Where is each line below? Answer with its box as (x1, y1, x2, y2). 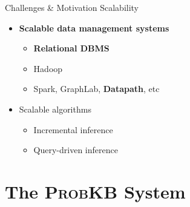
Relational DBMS (33, 42, 110, 54)
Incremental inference (33, 123, 113, 136)
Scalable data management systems (19, 21, 169, 34)
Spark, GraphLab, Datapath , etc (33, 82, 160, 95)
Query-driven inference (33, 143, 118, 156)
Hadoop (33, 62, 63, 74)
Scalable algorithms (19, 102, 91, 115)
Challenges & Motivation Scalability (5, 1, 139, 13)
